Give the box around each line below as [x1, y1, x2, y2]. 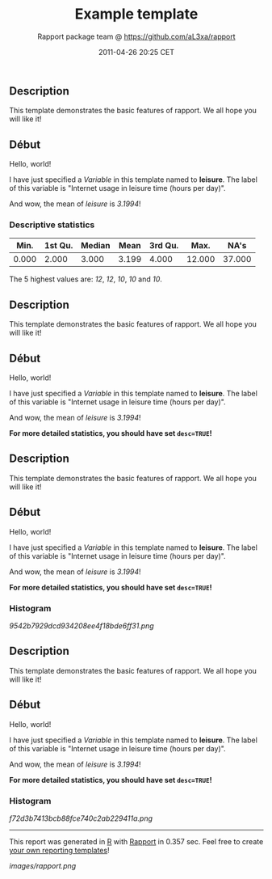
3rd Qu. [149, 240, 179, 251]
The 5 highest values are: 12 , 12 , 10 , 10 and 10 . [9, 274, 162, 284]
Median [80, 240, 111, 251]
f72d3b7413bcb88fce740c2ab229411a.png [9, 813, 153, 823]
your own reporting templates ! [9, 845, 110, 855]
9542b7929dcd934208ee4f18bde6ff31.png [9, 621, 154, 631]
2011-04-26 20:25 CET [98, 47, 175, 57]
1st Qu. [44, 240, 73, 251]
